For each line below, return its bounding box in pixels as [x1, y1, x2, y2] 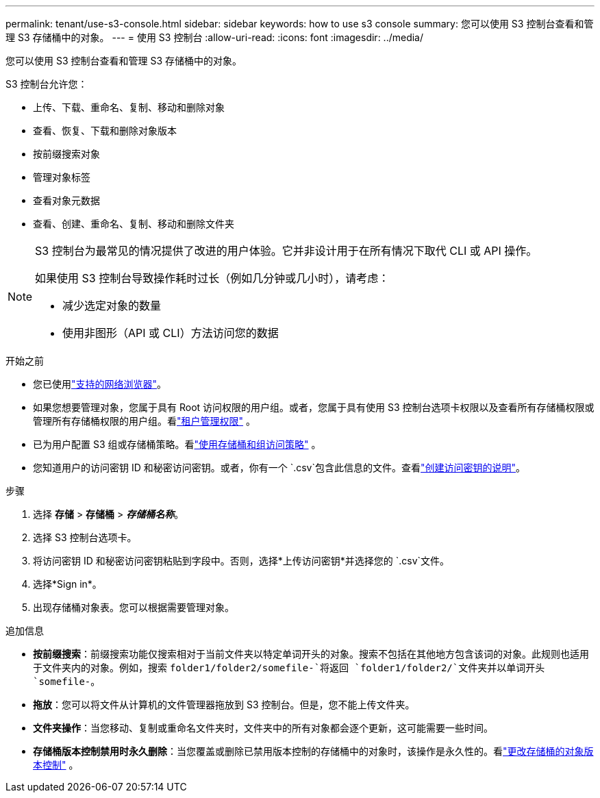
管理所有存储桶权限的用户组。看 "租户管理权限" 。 [33, 415, 255, 427]
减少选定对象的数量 [62, 299, 162, 312]
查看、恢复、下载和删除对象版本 [33, 125, 177, 136]
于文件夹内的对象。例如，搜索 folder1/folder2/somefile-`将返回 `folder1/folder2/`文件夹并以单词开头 [33, 662, 545, 673]
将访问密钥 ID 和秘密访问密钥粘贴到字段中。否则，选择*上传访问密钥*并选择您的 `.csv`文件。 [33, 555, 450, 566]
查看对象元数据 [33, 195, 100, 206]
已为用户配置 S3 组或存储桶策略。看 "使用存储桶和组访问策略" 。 [33, 438, 321, 450]
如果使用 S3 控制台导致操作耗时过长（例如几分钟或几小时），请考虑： [35, 271, 390, 285]
